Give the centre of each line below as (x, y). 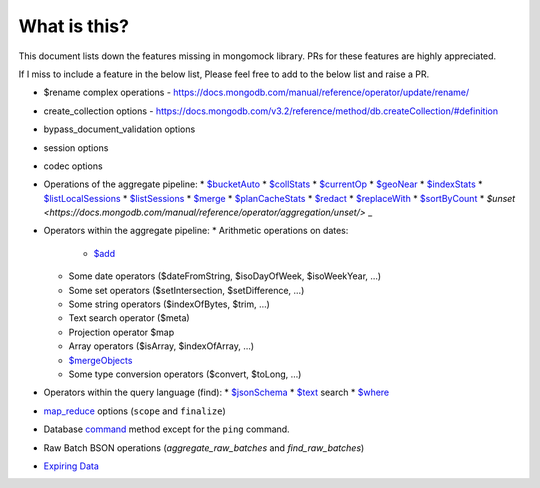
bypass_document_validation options (119, 129)
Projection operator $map (121, 332)
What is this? (74, 26)
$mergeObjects (100, 360)
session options (76, 147)
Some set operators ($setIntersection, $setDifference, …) (186, 290)
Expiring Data (71, 466)
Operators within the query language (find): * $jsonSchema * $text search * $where (216, 392)
